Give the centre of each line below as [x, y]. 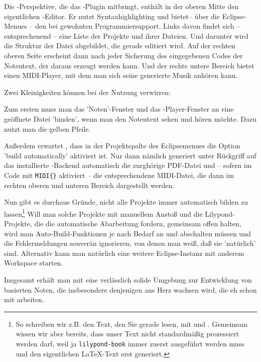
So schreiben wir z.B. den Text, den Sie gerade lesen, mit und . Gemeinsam [132, 324]
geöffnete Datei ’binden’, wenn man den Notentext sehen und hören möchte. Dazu [130, 118]
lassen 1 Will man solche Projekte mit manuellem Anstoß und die [103, 213]
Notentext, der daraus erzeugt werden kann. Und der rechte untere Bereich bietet [129, 65]
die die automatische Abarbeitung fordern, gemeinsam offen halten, [138, 223]
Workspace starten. [34, 263]
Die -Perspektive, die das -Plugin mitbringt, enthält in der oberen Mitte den [121, 6]
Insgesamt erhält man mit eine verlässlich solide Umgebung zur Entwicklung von [128, 279]
